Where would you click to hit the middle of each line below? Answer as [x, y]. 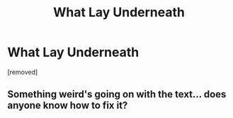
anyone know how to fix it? [68, 106]
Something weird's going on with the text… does [117, 94]
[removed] [23, 72]
